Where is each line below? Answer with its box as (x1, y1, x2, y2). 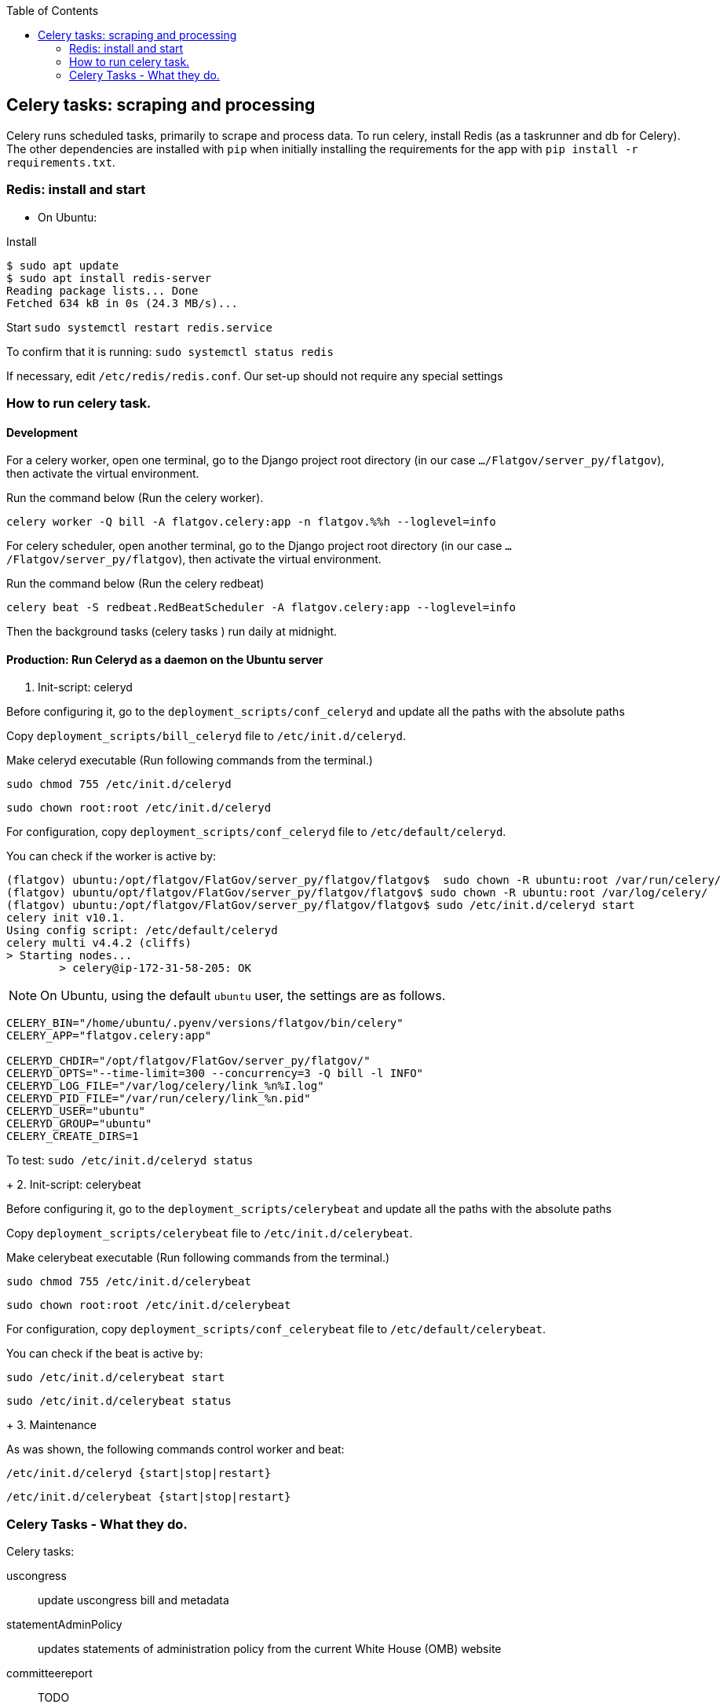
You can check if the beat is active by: (6, 1347, 203, 1361)
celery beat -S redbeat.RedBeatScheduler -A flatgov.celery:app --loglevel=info (6, 601, 517, 614)
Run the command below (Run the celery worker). (6, 491, 264, 505)
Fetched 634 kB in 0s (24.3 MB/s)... (6, 296, 239, 310)
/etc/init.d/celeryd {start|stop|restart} (6, 1467, 272, 1480)
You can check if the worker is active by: (6, 849, 217, 863)
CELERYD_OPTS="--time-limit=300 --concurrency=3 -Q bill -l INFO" (6, 1067, 424, 1080)
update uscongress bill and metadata (38, 1593, 229, 1607)
